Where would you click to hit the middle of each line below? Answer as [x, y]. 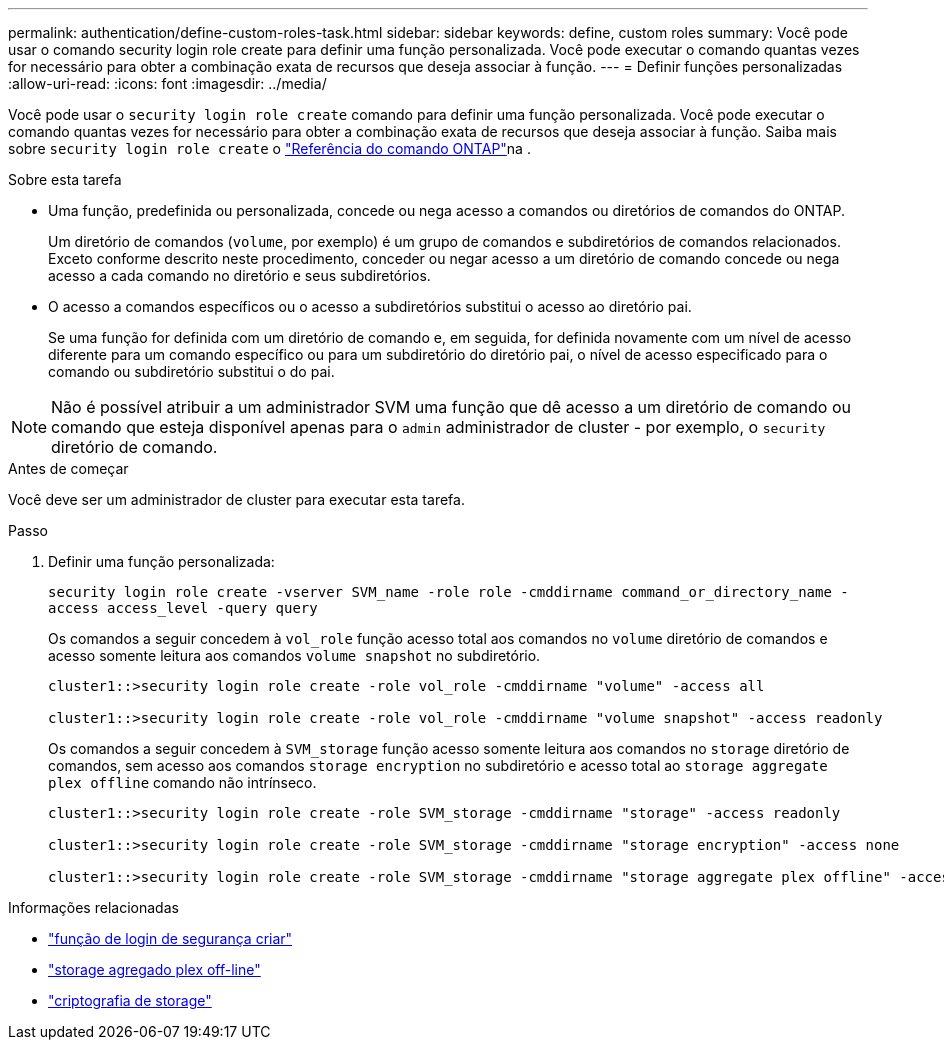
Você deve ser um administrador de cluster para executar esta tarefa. [236, 499]
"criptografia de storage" [130, 1000]
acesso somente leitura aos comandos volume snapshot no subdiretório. [294, 655]
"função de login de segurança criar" [170, 938]
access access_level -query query [183, 608]
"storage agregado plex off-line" [154, 969]
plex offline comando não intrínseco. [182, 782]
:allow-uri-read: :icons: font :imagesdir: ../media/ [167, 83]
